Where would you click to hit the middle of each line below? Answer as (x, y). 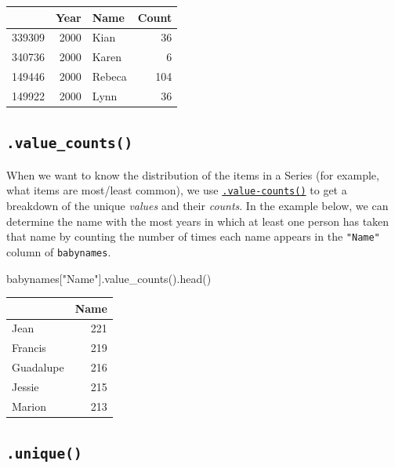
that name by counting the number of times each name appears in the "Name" (193, 236)
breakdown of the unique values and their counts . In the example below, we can (197, 205)
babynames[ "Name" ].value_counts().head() (109, 278)
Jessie (25, 386)
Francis (29, 348)
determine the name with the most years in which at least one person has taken (198, 221)
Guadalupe (38, 367)
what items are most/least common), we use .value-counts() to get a (177, 190)
